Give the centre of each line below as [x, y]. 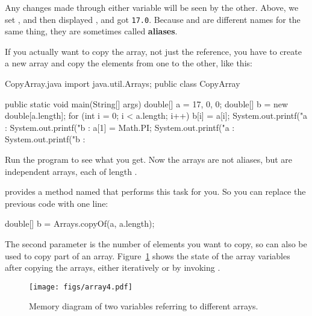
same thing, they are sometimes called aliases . [91, 31]
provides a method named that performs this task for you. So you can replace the [155, 191]
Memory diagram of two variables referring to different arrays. [144, 306]
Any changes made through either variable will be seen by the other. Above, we [152, 7]
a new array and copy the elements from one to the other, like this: [129, 63]
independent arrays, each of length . [71, 171]
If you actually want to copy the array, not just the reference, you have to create [153, 51]
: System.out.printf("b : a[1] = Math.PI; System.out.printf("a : [120, 127]
